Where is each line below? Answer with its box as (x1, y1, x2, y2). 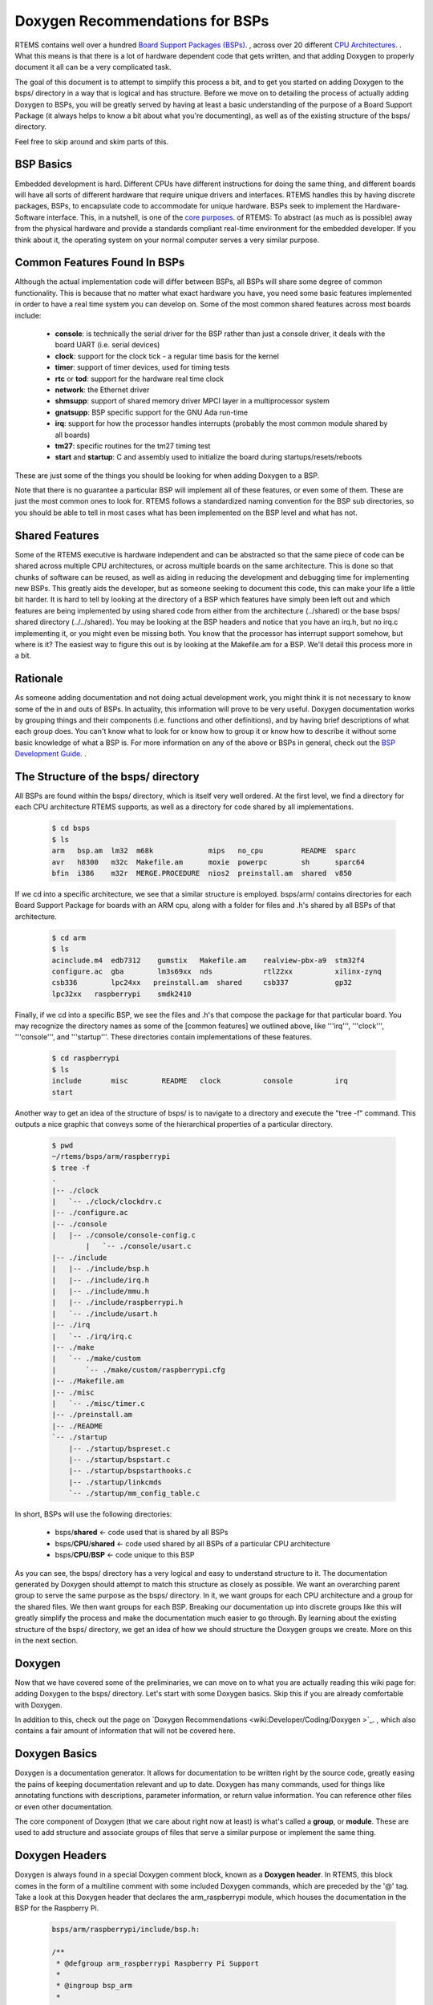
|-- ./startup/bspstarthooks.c (68, 1466, 192, 1476)
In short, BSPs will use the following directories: (14, 1509, 172, 1519)
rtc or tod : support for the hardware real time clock (55, 374, 225, 383)
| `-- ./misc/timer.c (51, 1399, 146, 1408)
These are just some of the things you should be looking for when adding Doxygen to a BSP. (14, 470, 320, 480)
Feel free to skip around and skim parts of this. (14, 136, 169, 146)
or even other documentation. (14, 1801, 114, 1812)
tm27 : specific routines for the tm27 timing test (55, 441, 211, 451)
